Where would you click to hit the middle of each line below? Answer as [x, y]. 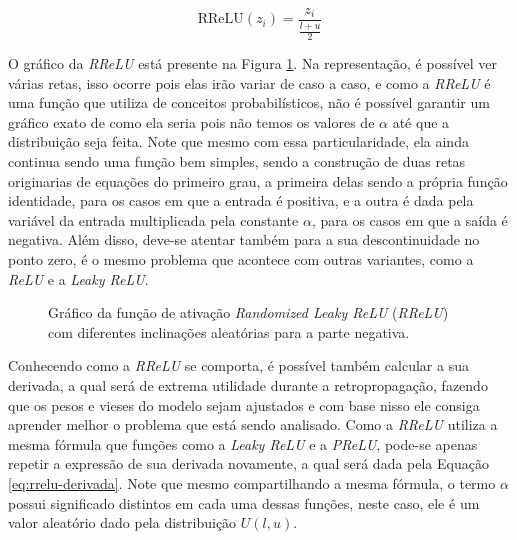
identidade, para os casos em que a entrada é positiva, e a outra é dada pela [241, 200]
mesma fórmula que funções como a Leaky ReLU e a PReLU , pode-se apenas [243, 443]
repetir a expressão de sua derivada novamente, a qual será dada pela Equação [248, 463]
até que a [421, 121]
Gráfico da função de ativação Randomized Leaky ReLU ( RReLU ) [248, 312]
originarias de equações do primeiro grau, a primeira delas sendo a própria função [258, 180]
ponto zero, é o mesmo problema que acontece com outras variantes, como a [241, 258]
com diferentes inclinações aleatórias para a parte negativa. [229, 331]
